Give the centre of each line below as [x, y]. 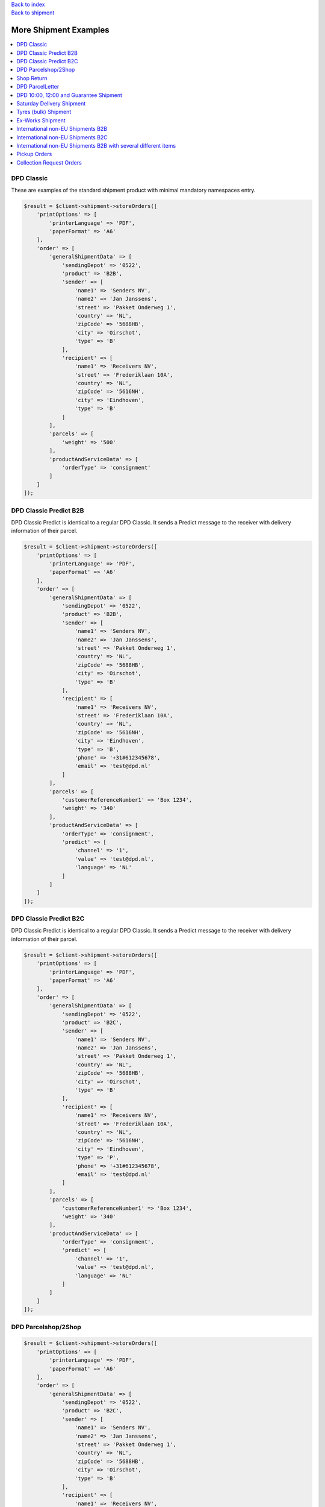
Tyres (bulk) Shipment [44, 112]
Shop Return [32, 78]
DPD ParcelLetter [38, 87]
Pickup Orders [34, 154]
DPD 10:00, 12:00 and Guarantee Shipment [70, 95]
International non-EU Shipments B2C [62, 137]
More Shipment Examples [60, 30]
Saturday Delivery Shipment [51, 104]
